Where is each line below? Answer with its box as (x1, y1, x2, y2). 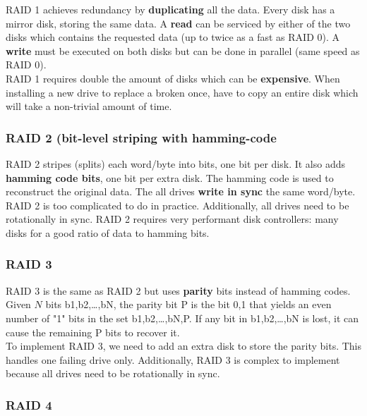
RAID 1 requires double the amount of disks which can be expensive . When (6, 71, 340, 85)
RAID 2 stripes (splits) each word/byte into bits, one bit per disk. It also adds (6, 156, 345, 171)
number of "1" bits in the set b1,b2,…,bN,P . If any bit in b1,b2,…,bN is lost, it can (6, 310, 359, 325)
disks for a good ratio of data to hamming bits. (6, 225, 210, 240)
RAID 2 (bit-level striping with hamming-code (6, 128, 277, 146)
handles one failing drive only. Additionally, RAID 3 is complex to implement (6, 352, 340, 367)
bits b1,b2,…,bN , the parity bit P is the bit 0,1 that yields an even (45, 297, 332, 312)
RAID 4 (6, 396, 52, 413)
